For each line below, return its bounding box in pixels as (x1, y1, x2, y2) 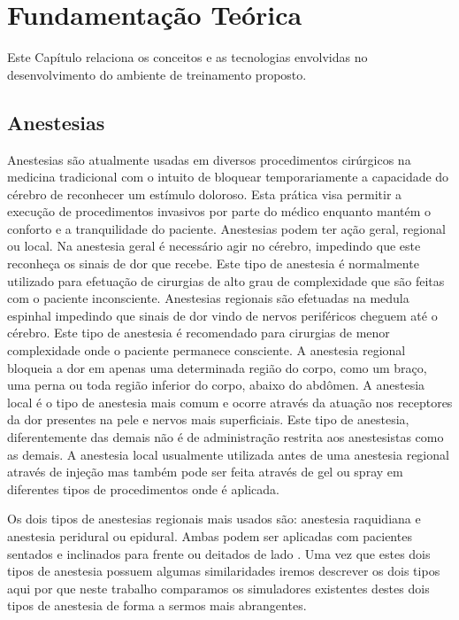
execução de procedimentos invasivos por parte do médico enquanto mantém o (7, 202, 432, 221)
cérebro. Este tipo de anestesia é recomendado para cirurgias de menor (7, 323, 390, 342)
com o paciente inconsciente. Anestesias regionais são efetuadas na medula (7, 289, 409, 307)
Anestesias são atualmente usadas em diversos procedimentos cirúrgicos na (7, 150, 411, 168)
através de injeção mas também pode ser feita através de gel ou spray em (7, 462, 403, 481)
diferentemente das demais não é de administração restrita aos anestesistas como (7, 428, 444, 446)
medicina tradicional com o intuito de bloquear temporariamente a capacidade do (7, 167, 449, 186)
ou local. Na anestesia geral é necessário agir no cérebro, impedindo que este (7, 236, 421, 255)
